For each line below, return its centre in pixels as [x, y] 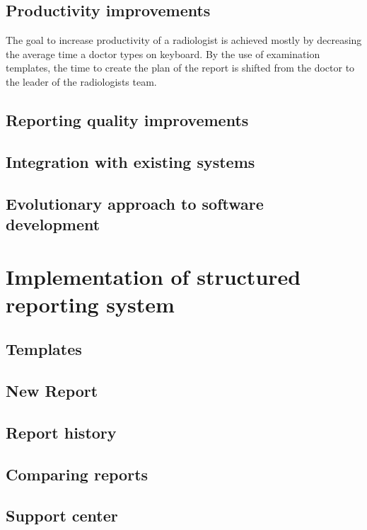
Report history [61, 432]
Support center [62, 515]
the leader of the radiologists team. [81, 81]
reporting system [90, 304]
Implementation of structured [153, 276]
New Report [52, 391]
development [53, 224]
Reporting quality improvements [127, 119]
